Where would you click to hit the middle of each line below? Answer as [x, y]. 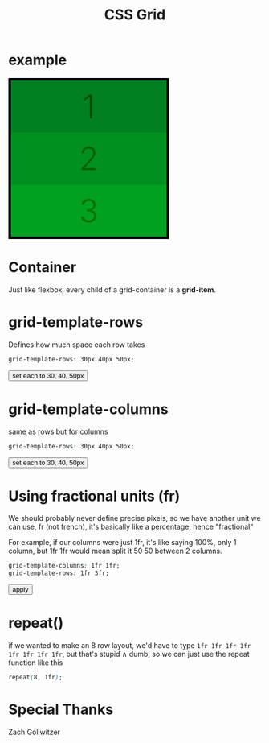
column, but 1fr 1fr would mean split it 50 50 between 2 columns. [115, 551]
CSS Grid [135, 15]
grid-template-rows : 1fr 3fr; [59, 573]
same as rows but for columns [58, 431]
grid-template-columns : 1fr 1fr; [64, 566]
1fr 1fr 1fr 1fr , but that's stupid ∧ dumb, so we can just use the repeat [129, 654]
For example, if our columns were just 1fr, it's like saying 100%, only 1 [122, 543]
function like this [36, 663]
